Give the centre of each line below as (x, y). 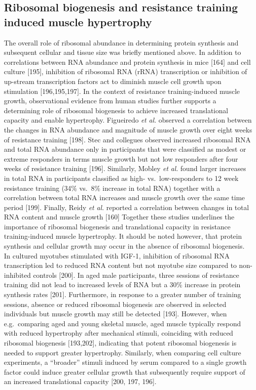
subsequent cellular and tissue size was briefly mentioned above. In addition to (123, 52)
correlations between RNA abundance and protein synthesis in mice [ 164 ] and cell (128, 62)
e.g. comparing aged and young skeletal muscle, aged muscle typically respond (123, 323)
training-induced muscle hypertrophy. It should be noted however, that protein (123, 236)
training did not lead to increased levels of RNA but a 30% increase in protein (122, 284)
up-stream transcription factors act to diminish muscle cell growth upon (113, 81)
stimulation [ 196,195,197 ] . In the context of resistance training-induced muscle (122, 91)
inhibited (18, 275)
